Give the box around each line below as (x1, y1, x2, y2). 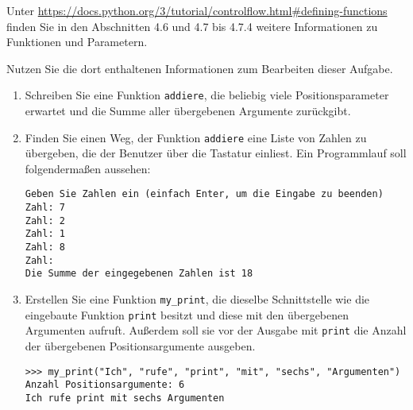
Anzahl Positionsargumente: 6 (25, 379, 185, 391)
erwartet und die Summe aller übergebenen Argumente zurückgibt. (25, 102, 351, 119)
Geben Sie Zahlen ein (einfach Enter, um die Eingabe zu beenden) (25, 188, 384, 200)
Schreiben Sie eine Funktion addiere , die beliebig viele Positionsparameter (25, 87, 389, 103)
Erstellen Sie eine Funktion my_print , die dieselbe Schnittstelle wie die (25, 291, 370, 307)
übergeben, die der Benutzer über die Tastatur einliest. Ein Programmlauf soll (25, 145, 407, 161)
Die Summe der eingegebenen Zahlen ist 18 (25, 268, 253, 280)
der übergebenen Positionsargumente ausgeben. (25, 338, 256, 354)
